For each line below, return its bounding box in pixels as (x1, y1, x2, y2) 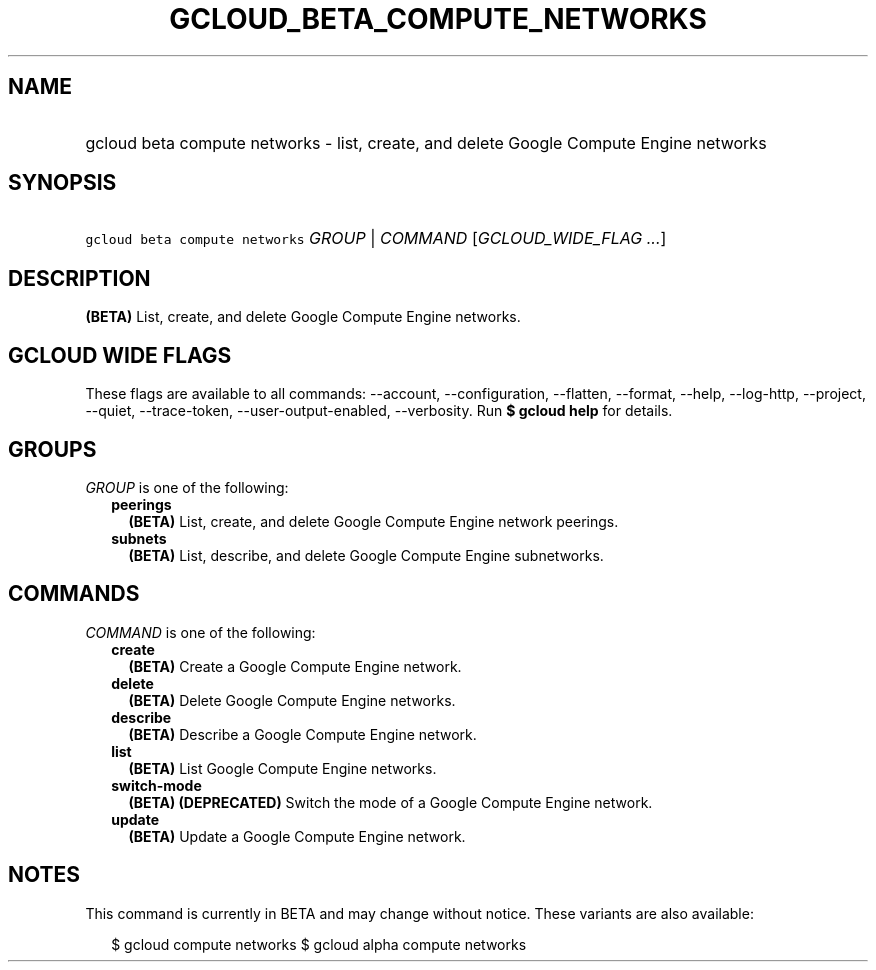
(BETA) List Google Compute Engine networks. (128, 759, 437, 777)
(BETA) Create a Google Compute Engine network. (128, 657, 462, 675)
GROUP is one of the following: (85, 478, 289, 496)
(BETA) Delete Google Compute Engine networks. (128, 691, 456, 709)
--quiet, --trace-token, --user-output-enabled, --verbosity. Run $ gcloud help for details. (85, 402, 673, 420)
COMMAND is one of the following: (85, 623, 316, 641)
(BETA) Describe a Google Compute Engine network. (128, 725, 477, 743)
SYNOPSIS (8, 170, 117, 196)
